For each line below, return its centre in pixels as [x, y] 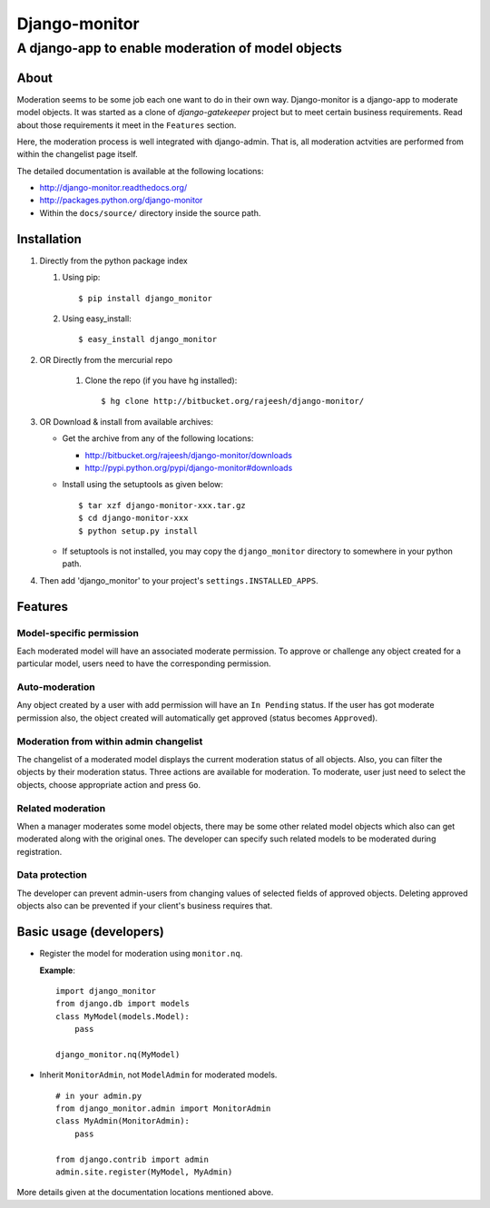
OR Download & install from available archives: [126, 421]
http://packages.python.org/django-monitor [121, 201]
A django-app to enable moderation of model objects [179, 48]
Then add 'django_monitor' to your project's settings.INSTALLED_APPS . [179, 580]
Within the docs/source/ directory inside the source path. [150, 212]
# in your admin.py [99, 1095]
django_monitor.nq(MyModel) [118, 1054]
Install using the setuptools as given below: [143, 485]
